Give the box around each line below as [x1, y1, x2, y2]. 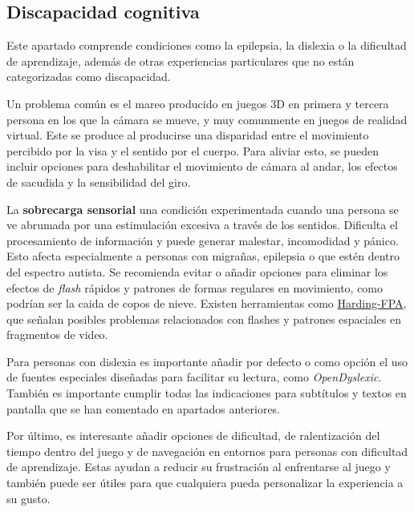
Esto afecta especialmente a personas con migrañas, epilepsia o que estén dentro [6, 248, 400, 264]
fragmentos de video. [6, 326, 108, 343]
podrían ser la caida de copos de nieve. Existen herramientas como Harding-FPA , [6, 295, 407, 312]
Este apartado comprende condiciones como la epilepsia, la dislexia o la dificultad [6, 37, 407, 54]
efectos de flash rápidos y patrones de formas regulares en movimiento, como [6, 279, 384, 296]
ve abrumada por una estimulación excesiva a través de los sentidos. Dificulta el [6, 216, 399, 233]
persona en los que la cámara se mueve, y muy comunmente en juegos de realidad [6, 111, 408, 127]
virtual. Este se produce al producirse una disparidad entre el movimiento [6, 127, 369, 143]
